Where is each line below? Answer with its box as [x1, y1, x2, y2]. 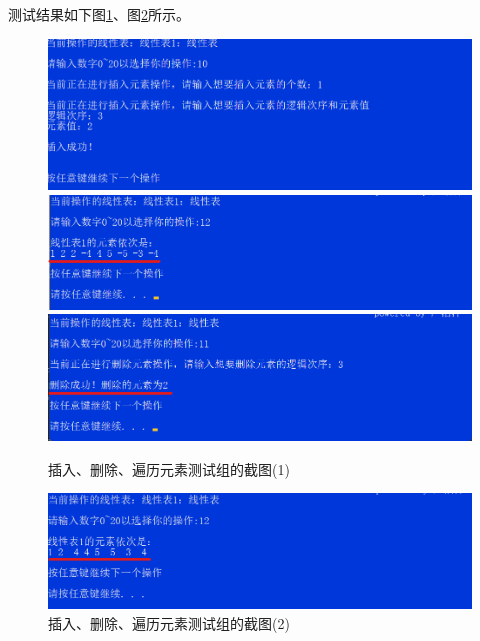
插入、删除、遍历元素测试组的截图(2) [48, 612, 290, 633]
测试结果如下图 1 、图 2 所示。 [8, 4, 190, 24]
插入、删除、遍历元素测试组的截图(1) [48, 458, 290, 479]
